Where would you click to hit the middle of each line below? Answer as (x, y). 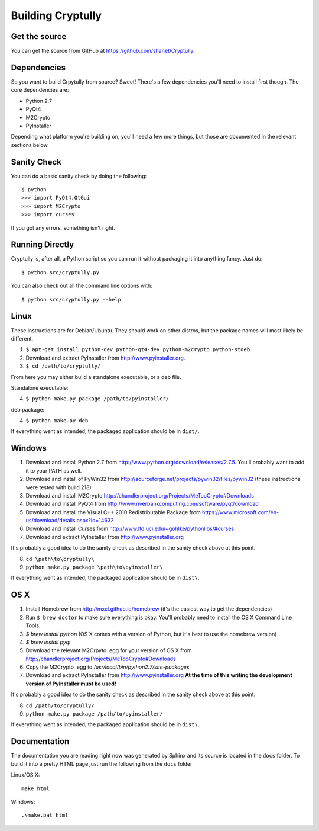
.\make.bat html (45, 815)
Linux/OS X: (25, 775)
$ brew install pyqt (48, 642)
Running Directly (43, 245)
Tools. (33, 625)
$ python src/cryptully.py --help (71, 299)
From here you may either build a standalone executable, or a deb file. (96, 377)
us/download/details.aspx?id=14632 (70, 521)
